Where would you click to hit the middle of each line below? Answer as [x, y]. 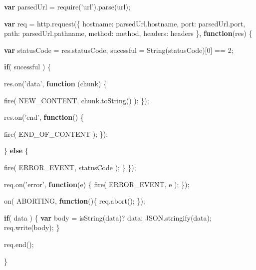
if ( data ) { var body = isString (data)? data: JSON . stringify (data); [108, 217]
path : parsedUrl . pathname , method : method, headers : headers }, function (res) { [128, 33]
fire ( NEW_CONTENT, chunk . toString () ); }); [77, 100]
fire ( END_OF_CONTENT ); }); [56, 134]
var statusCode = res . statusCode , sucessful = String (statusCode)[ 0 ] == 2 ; [119, 50]
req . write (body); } [32, 227]
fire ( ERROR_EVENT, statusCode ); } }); [70, 167]
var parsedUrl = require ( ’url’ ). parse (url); [67, 6]
